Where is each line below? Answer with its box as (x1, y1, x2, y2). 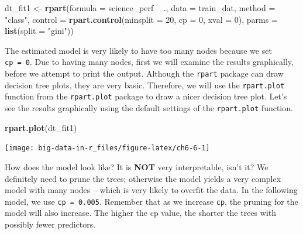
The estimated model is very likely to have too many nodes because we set (5, 44, 272, 56)
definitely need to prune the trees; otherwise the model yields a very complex (5, 172, 281, 184)
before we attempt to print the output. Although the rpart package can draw (5, 67, 284, 80)
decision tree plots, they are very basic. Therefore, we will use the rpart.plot (5, 78, 285, 91)
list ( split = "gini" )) (5, 25, 74, 37)
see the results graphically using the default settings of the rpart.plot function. (5, 102, 293, 113)
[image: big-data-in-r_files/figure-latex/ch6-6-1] (5, 144, 210, 153)
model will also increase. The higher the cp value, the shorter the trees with (5, 207, 277, 219)
